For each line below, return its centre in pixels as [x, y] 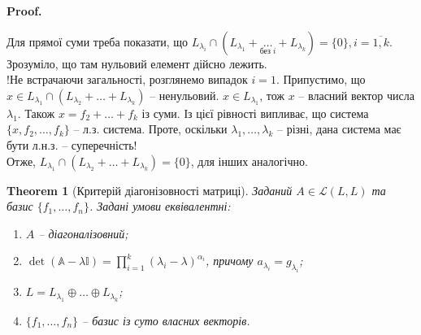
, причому [229, 261]
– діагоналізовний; [83, 233]
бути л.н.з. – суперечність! [72, 144]
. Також [36, 113]
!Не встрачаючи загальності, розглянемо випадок [127, 79]
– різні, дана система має [339, 129]
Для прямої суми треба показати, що [97, 41]
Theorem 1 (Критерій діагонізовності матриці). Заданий [150, 190]
